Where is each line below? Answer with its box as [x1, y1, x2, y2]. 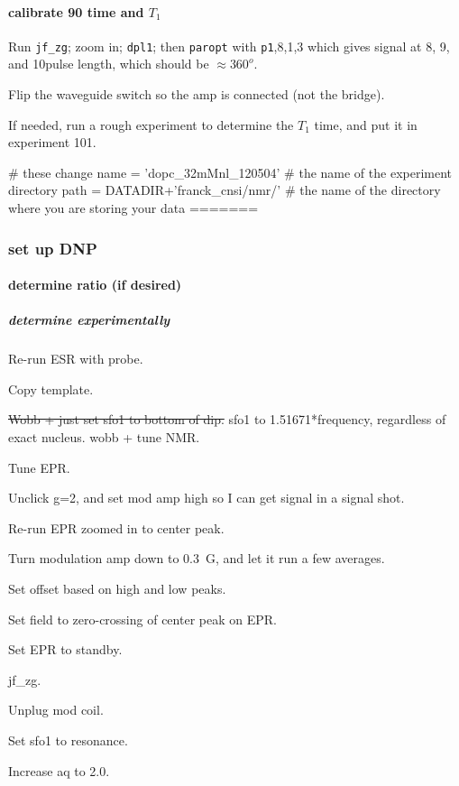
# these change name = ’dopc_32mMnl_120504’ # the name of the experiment [8, 162, 453, 181]
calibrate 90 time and [8, 2, 144, 21]
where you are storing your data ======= [8, 199, 259, 217]
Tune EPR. [8, 458, 70, 476]
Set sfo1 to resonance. [8, 730, 128, 749]
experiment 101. [8, 133, 96, 152]
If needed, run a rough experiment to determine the [8, 115, 294, 134]
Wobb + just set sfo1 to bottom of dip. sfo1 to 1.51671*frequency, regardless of [8, 410, 446, 429]
